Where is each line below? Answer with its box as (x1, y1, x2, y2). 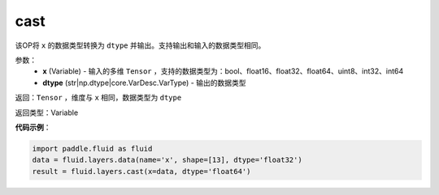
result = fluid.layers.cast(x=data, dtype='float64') (32, 167, 251, 176)
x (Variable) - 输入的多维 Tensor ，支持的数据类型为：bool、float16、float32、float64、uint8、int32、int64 (42, 66, 404, 76)
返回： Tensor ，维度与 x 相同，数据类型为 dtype (15, 93, 182, 103)
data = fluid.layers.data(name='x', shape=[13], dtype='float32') (32, 155, 302, 165)
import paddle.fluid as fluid (32, 144, 153, 153)
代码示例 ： (15, 122, 51, 132)
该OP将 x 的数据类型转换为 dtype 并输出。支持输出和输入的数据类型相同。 (15, 40, 266, 50)
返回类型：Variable (15, 108, 79, 117)
